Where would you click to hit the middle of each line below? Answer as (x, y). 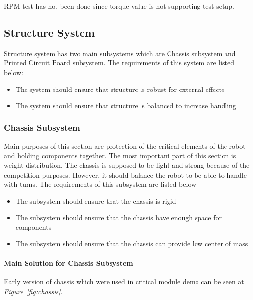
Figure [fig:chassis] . (33, 291)
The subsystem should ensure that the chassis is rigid (96, 200)
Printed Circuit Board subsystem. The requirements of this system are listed (119, 63)
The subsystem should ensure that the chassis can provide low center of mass (132, 243)
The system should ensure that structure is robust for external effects (120, 89)
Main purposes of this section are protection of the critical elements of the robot (125, 145)
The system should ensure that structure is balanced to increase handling (126, 105)
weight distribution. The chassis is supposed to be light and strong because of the (127, 165)
